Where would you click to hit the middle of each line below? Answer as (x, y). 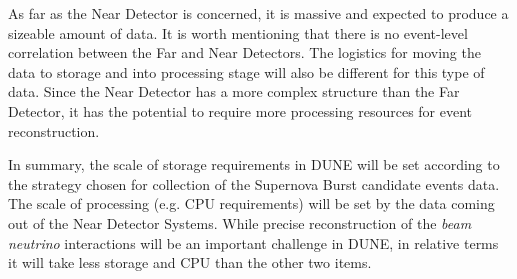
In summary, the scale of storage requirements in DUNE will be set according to (254, 164)
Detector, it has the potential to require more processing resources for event (240, 110)
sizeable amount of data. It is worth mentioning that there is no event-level (238, 32)
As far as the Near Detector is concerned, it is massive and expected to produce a (258, 13)
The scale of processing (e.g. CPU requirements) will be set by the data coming (251, 203)
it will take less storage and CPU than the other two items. (190, 262)
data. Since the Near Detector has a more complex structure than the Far (234, 91)
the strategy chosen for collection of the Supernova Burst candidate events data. (254, 183)
